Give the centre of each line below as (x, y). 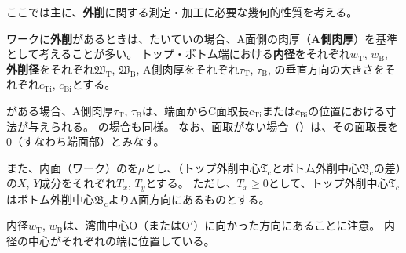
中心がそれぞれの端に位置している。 (121, 240)
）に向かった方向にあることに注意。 (287, 225)
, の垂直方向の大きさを (326, 69)
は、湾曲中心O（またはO (126, 225)
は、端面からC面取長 (195, 110)
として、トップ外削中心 (328, 183)
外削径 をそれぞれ (50, 69)
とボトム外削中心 (315, 167)
